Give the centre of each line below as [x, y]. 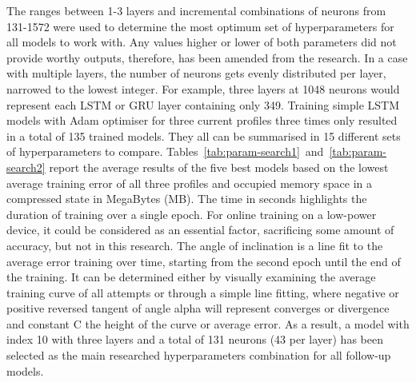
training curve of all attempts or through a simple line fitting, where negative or [203, 292]
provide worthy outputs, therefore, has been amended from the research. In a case [207, 57]
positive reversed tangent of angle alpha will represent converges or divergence [198, 308]
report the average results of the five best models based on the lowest [219, 167]
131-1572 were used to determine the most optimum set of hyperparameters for [200, 26]
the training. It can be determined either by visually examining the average [191, 277]
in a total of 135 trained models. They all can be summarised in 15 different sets [204, 135]
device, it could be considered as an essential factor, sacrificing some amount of [200, 230]
